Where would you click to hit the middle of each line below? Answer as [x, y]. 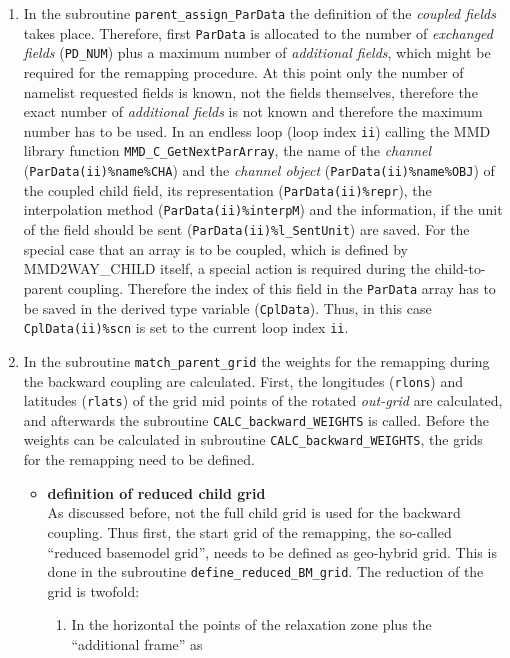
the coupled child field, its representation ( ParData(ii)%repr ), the [227, 189]
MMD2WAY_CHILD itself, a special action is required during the [226, 268]
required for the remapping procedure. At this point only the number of [243, 71]
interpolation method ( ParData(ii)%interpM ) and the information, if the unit [263, 209]
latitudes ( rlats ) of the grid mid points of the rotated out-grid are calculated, [263, 400]
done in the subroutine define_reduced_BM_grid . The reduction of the [265, 571]
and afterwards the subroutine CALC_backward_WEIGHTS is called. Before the [256, 419]
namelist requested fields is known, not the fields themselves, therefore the [250, 91]
